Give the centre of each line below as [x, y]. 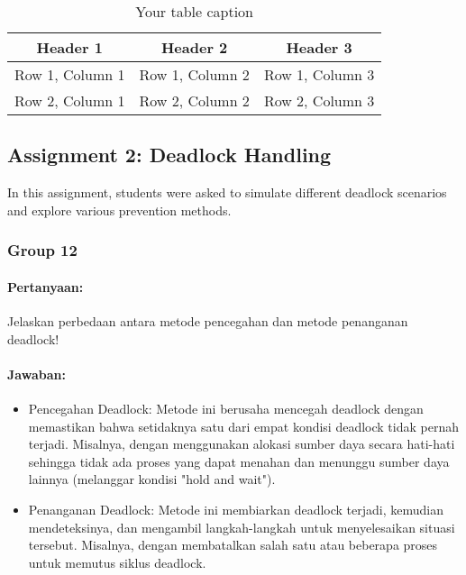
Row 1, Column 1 [70, 74]
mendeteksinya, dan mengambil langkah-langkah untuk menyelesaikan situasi [242, 527]
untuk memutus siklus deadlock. [117, 562]
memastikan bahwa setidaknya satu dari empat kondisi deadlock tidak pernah [243, 426]
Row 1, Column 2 [194, 74]
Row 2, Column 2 [194, 100]
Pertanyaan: [46, 286]
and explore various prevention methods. [119, 210]
